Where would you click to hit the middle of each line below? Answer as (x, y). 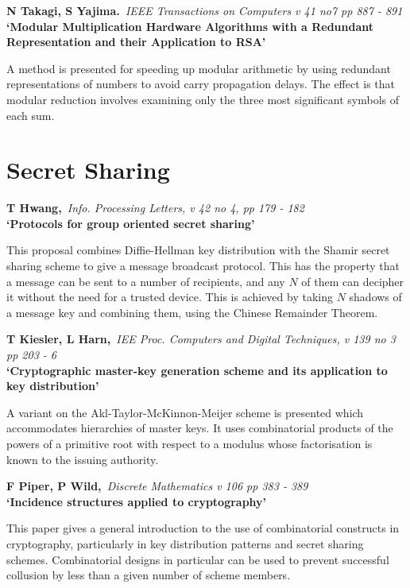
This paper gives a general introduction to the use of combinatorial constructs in (203, 528)
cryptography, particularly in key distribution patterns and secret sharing (185, 543)
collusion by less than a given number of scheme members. (149, 575)
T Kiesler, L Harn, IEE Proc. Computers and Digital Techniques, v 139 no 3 (201, 339)
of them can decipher (353, 281)
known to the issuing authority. (83, 459)
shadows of (375, 297)
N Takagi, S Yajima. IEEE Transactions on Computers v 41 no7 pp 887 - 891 (205, 10)
